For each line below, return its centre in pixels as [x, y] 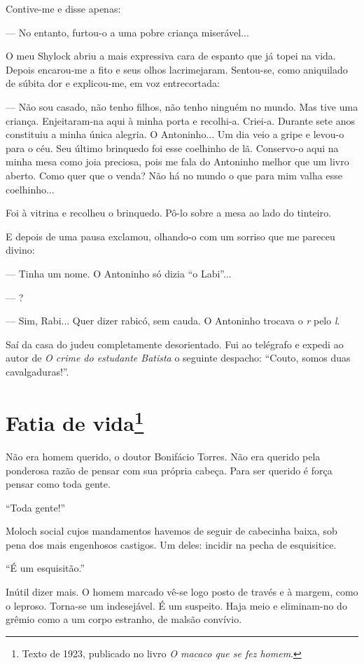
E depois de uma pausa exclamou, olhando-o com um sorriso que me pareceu [170, 236]
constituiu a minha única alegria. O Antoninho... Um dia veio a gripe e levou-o [175, 134]
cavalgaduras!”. [37, 371]
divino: [20, 250]
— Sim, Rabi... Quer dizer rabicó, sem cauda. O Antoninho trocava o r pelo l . [173, 321]
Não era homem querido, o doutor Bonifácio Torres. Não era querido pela [163, 456]
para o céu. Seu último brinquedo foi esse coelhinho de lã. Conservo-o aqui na [172, 148]
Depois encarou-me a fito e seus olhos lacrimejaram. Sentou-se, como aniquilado [177, 69]
